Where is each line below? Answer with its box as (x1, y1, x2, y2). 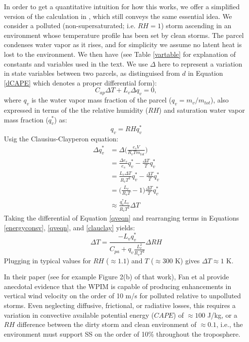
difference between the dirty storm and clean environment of (17, 319, 197, 329)
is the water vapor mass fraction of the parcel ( (31, 95, 172, 105)
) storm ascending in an (161, 20, 232, 31)
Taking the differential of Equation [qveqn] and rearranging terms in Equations (4, 213, 239, 223)
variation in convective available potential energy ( (4, 309, 154, 320)
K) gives (175, 255, 200, 265)
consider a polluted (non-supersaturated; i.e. (4, 20, 136, 31)
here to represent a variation (158, 58, 243, 68)
